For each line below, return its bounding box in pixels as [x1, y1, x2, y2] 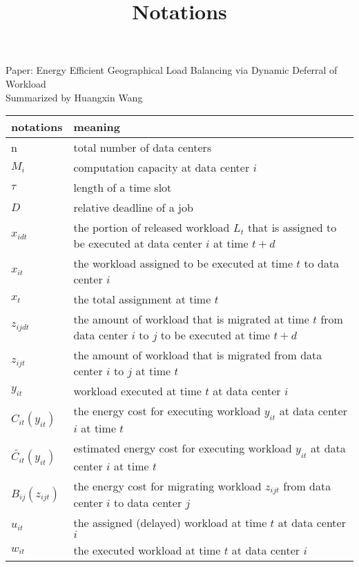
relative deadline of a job [73, 199, 193, 216]
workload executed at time [73, 383, 202, 399]
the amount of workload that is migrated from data [73, 347, 322, 364]
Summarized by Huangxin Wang [6, 90, 143, 104]
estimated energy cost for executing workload [73, 440, 292, 457]
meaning [73, 119, 120, 135]
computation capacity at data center [73, 159, 250, 176]
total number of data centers [73, 139, 212, 156]
